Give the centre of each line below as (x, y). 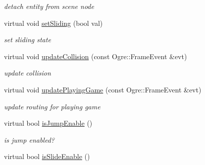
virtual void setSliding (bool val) (53, 23)
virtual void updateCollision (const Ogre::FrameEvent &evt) (96, 56)
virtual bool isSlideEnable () (47, 156)
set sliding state (27, 40)
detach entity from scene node (49, 6)
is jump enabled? (29, 139)
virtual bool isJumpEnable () (48, 123)
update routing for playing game (52, 106)
